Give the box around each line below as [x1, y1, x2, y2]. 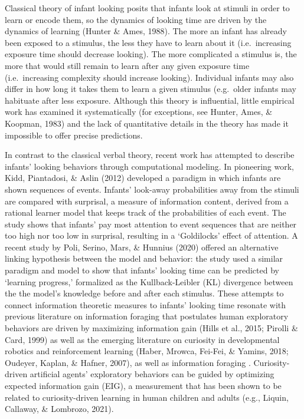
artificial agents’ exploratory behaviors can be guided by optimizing [30, 368, 274, 380]
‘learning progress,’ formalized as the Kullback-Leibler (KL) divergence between [5, 275, 293, 288]
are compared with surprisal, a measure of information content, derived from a [5, 194, 289, 207]
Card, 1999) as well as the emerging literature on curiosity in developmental [5, 333, 280, 345]
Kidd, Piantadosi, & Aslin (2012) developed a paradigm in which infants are [5, 171, 281, 184]
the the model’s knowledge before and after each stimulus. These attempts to [5, 287, 284, 299]
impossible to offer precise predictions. [5, 128, 143, 141]
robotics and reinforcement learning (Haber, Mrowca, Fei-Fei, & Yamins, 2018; [5, 345, 289, 357]
